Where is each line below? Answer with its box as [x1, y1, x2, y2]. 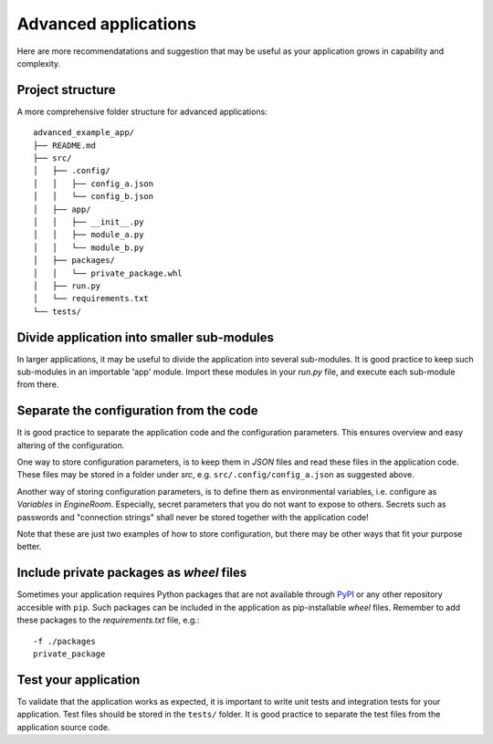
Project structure [16, 82, 116, 98]
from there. [16, 379, 59, 390]
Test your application [16, 672, 141, 687]
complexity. [16, 58, 61, 68]
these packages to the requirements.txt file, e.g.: [16, 614, 200, 625]
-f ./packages [33, 635, 96, 646]
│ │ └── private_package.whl [33, 267, 183, 278]
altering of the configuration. [16, 439, 125, 451]
